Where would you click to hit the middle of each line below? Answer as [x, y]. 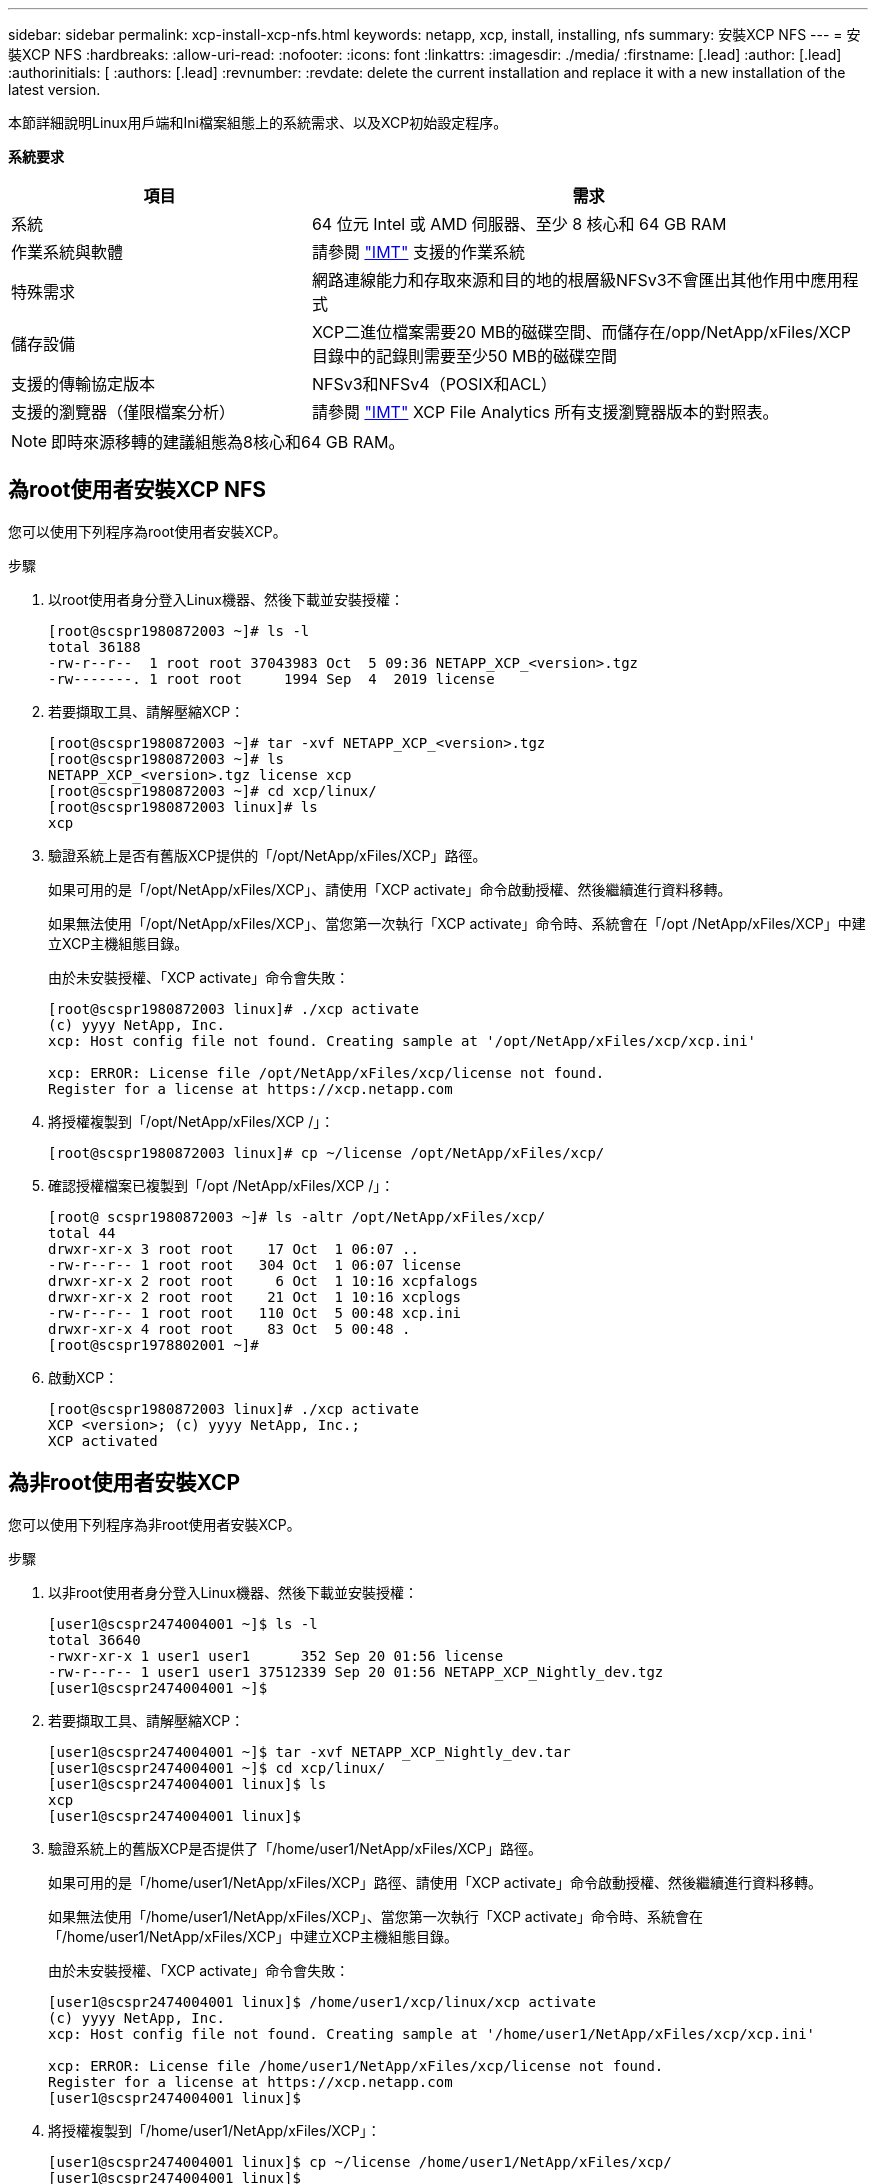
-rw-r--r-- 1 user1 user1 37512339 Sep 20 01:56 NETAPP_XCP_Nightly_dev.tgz [356, 1671]
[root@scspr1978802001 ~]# [153, 1344]
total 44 [82, 1232]
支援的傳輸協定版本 [83, 384]
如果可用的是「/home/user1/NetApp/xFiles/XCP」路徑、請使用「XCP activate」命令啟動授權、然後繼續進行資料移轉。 [435, 1882]
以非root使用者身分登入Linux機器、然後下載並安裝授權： [233, 1592]
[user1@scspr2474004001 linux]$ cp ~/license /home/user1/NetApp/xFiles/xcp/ [360, 2161]
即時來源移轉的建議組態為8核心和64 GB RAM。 [228, 442]
